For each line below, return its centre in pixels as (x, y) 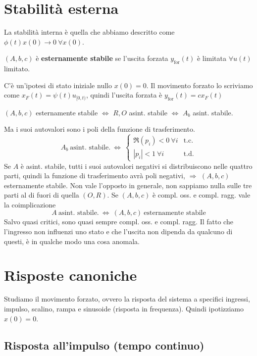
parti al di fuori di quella (42, 195)
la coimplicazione (30, 204)
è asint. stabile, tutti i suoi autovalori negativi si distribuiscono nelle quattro (136, 166)
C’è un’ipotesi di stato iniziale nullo (58, 85)
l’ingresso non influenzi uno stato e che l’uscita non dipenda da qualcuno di (118, 231)
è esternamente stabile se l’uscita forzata (102, 58)
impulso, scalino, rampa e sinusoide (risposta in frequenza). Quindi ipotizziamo (124, 308)
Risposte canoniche (71, 275)
